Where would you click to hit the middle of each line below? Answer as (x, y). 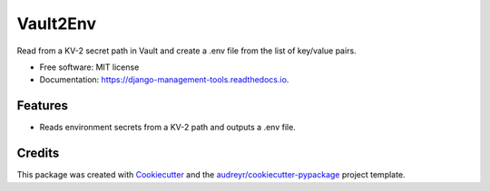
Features (42, 105)
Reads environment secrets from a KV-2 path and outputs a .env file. (168, 128)
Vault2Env (57, 24)
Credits (38, 153)
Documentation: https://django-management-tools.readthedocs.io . (164, 80)
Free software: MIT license (89, 67)
